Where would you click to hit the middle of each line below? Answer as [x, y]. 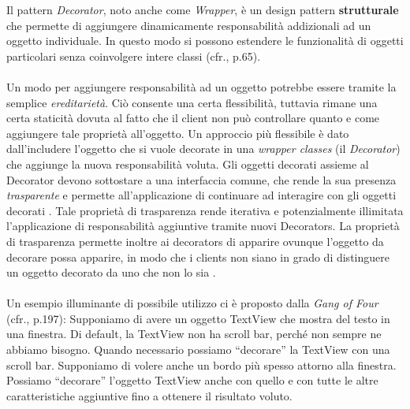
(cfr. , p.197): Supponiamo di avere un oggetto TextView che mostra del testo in [198, 318]
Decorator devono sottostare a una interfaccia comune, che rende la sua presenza [201, 179]
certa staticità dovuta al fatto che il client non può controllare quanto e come [193, 118]
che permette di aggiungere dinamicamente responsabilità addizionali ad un [189, 25]
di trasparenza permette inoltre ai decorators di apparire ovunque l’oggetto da [195, 241]
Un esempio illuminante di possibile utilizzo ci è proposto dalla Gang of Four [192, 303]
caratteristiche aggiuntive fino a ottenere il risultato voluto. [149, 395]
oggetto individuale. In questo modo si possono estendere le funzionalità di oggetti [205, 41]
